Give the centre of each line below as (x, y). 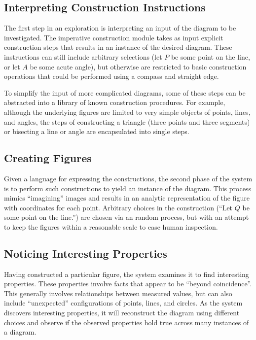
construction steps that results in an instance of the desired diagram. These (118, 47)
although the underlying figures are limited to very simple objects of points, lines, (127, 112)
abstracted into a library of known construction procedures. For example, (115, 102)
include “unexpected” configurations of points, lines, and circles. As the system (123, 303)
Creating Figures (48, 158)
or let (12, 66)
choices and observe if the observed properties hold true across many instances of (127, 322)
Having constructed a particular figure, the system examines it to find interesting (127, 274)
